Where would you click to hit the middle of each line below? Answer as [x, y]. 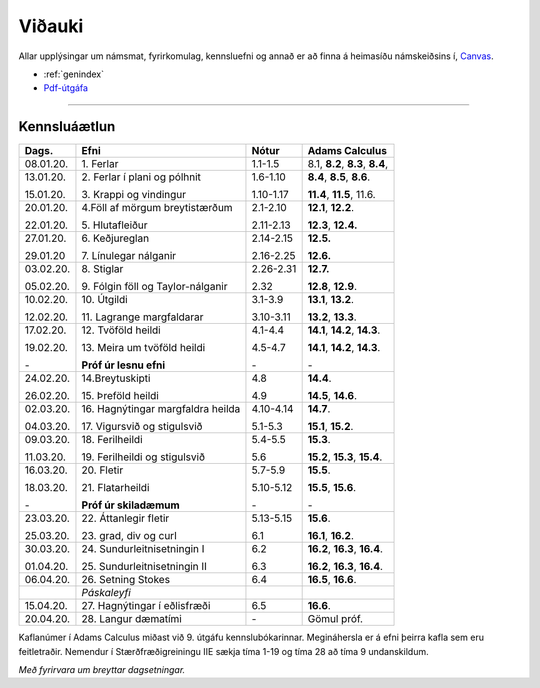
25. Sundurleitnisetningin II [144, 567]
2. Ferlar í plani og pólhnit [141, 177]
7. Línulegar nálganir [129, 256]
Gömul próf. [335, 619]
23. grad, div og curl [129, 536]
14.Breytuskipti [116, 378]
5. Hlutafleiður [115, 225]
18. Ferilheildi [112, 440]
